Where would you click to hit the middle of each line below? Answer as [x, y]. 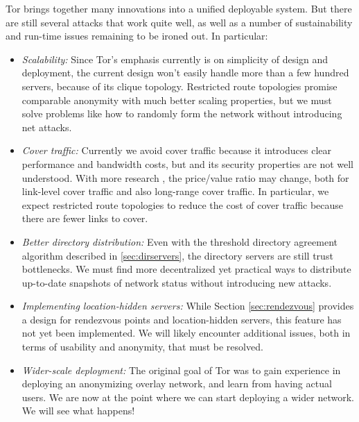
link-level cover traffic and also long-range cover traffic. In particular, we [175, 191]
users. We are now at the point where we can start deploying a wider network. [188, 397]
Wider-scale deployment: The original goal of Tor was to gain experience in [181, 370]
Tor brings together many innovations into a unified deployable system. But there [179, 8]
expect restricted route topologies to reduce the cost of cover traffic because [183, 204]
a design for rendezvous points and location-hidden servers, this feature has [182, 319]
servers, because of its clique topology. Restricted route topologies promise [179, 86]
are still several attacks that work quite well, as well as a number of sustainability [179, 22]
